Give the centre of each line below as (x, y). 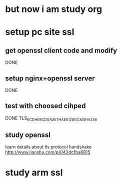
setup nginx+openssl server (50, 78)
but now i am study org (54, 9)
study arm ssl (34, 172)
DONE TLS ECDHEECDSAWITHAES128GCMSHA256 (51, 118)
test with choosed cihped (45, 106)
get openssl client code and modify (61, 50)
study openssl (28, 135)
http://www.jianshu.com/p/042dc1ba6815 (48, 152)
